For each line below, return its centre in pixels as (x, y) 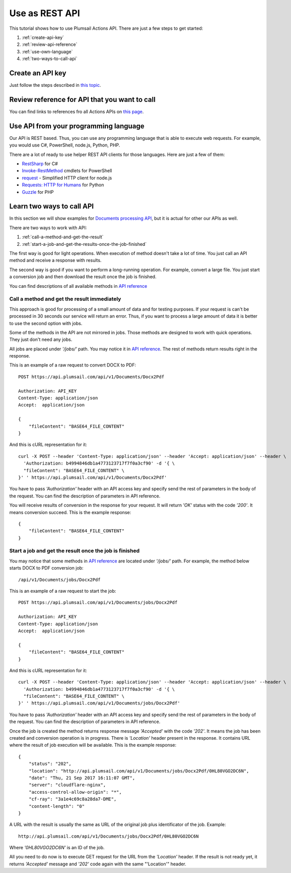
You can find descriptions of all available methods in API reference (78, 286)
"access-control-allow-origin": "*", (75, 792)
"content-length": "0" (57, 806)
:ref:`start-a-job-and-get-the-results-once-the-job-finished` (84, 244)
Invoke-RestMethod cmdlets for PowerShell (67, 171)
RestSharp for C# (40, 164)
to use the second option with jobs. (46, 323)
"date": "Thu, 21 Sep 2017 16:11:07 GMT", (82, 778)
